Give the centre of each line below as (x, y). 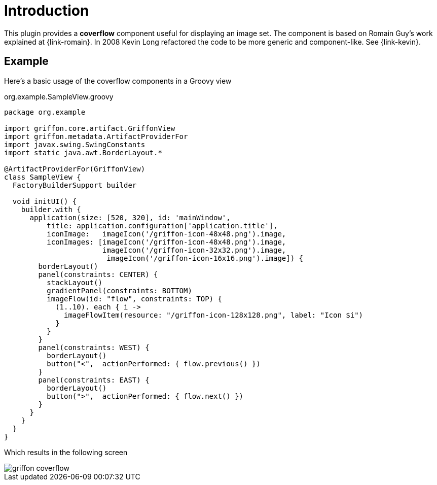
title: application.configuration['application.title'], (162, 226)
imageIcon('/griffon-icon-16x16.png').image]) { (205, 258)
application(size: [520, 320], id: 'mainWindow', (130, 217)
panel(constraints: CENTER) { (98, 274)
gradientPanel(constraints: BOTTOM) (119, 290)
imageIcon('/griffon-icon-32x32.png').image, (194, 250)
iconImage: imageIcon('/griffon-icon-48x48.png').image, (167, 234)
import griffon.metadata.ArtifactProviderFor (96, 136)
